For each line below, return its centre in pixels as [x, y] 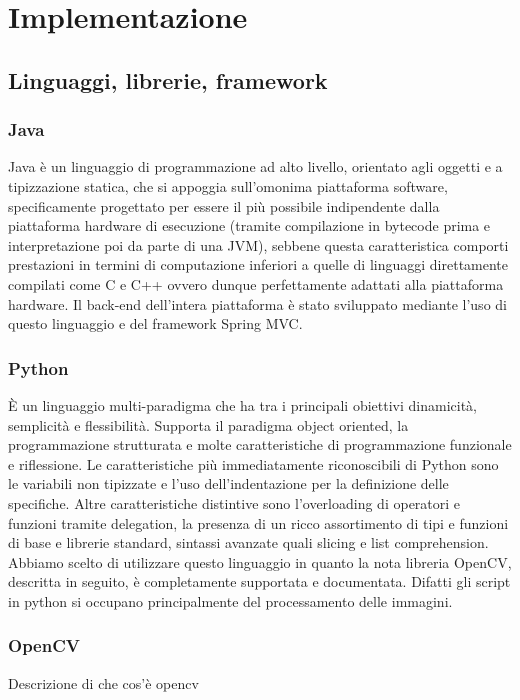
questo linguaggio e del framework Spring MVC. [155, 323]
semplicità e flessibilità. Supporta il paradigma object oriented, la [208, 424]
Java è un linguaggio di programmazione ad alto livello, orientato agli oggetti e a [255, 166]
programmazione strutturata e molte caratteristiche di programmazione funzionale [260, 444]
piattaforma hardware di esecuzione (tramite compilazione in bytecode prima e [249, 225]
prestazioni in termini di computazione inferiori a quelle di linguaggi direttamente [258, 264]
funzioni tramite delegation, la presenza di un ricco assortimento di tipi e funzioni [258, 522]
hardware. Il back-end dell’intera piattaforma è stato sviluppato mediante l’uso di [257, 303]
